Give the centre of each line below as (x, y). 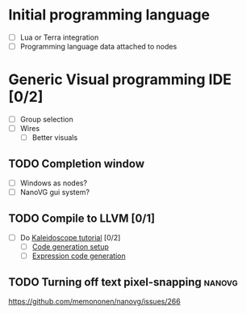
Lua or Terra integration (59, 37)
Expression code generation (79, 256)
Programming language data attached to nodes (98, 47)
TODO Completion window (77, 163)
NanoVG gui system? (55, 193)
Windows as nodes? (53, 183)
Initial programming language (109, 15)
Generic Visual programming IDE (120, 80)
